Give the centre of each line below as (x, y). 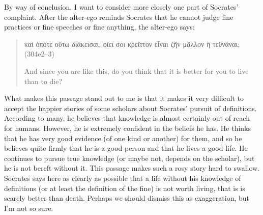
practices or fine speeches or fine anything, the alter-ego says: (99, 27)
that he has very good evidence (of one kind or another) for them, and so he (123, 138)
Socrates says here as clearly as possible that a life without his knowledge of (123, 178)
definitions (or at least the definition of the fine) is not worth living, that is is (125, 188)
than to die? (43, 81)
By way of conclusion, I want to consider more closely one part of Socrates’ (121, 7)
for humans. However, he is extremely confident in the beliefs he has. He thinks (128, 128)
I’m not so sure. (29, 208)
